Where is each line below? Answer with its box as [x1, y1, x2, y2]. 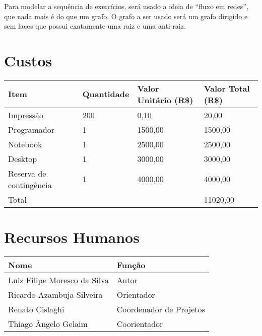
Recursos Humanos [4, 227, 140, 247]
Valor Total [204, 82, 250, 94]
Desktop [8, 152, 37, 164]
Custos [4, 50, 52, 70]
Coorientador [116, 318, 163, 330]
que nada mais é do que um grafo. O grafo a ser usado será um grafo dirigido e [4, 11, 248, 21]
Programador [8, 123, 54, 135]
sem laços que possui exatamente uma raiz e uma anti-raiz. [4, 21, 186, 31]
